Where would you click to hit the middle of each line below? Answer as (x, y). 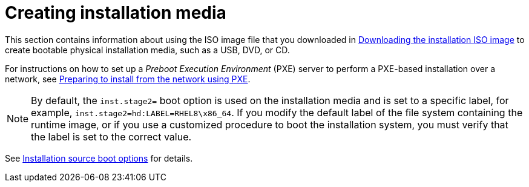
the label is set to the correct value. (111, 136)
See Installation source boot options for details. (99, 158)
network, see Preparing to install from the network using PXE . (128, 79)
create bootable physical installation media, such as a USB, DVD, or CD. (147, 50)
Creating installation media (116, 13)
